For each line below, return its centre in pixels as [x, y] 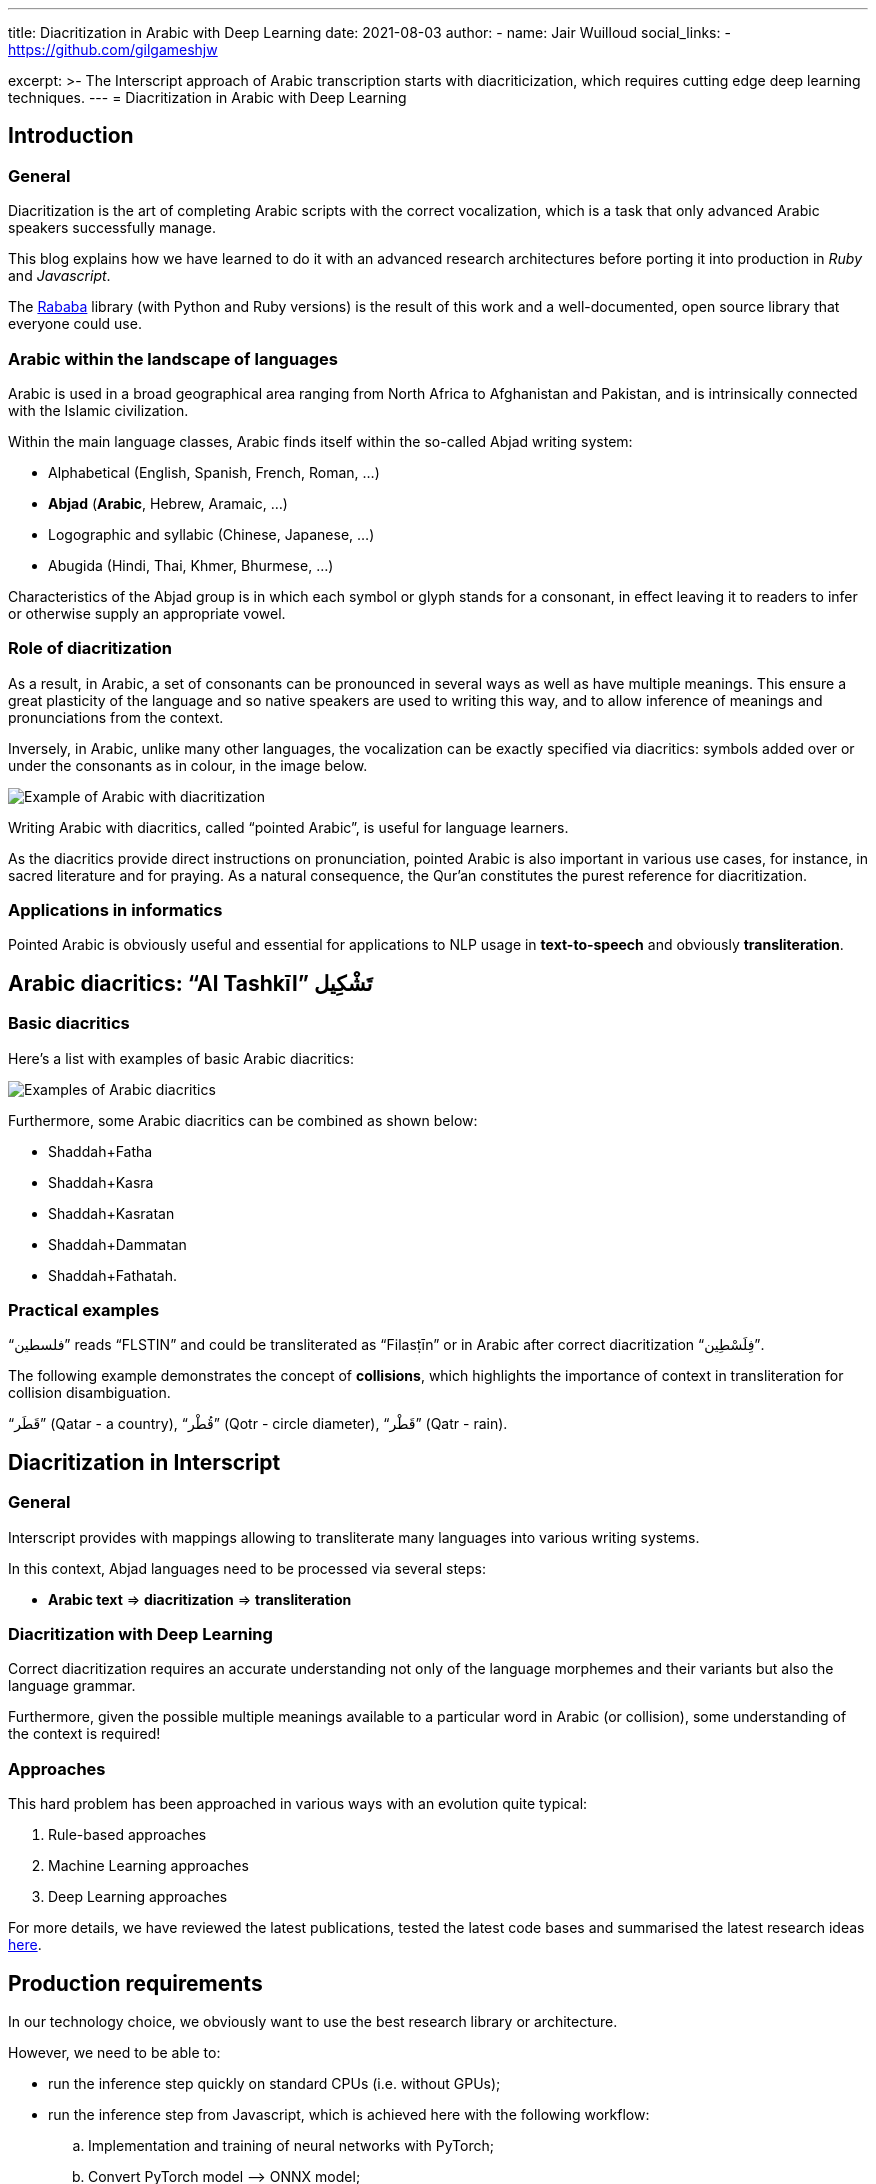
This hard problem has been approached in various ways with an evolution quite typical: [298, 1804]
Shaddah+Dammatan [117, 1244]
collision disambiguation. [89, 1393]
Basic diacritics [69, 1023]
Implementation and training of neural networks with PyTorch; [291, 2145]
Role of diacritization [90, 648]
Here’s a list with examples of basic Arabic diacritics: [181, 1058]
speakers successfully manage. [112, 228]
